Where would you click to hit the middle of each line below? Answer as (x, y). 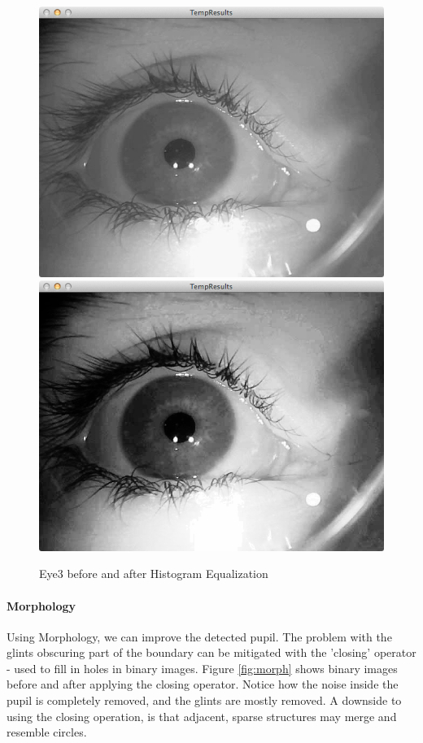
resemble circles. (47, 732)
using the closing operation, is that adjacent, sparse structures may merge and (202, 716)
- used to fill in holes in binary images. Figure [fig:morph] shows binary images (202, 668)
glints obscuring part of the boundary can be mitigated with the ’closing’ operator (211, 652)
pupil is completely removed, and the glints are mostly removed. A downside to (204, 700)
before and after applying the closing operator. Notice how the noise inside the (203, 684)
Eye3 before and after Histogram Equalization (154, 574)
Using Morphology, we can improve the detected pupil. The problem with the (199, 636)
